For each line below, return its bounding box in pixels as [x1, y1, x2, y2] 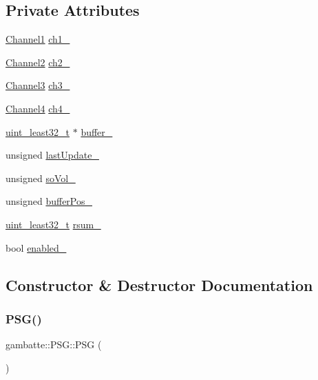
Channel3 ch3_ [6, 78, 70, 92]
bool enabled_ [6, 240, 67, 254]
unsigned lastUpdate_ [6, 148, 99, 162]
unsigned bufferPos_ [6, 194, 93, 208]
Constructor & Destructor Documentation [6, 274, 313, 295]
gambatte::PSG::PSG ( [6, 337, 102, 352]
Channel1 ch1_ [6, 32, 70, 46]
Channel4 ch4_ [6, 101, 70, 115]
